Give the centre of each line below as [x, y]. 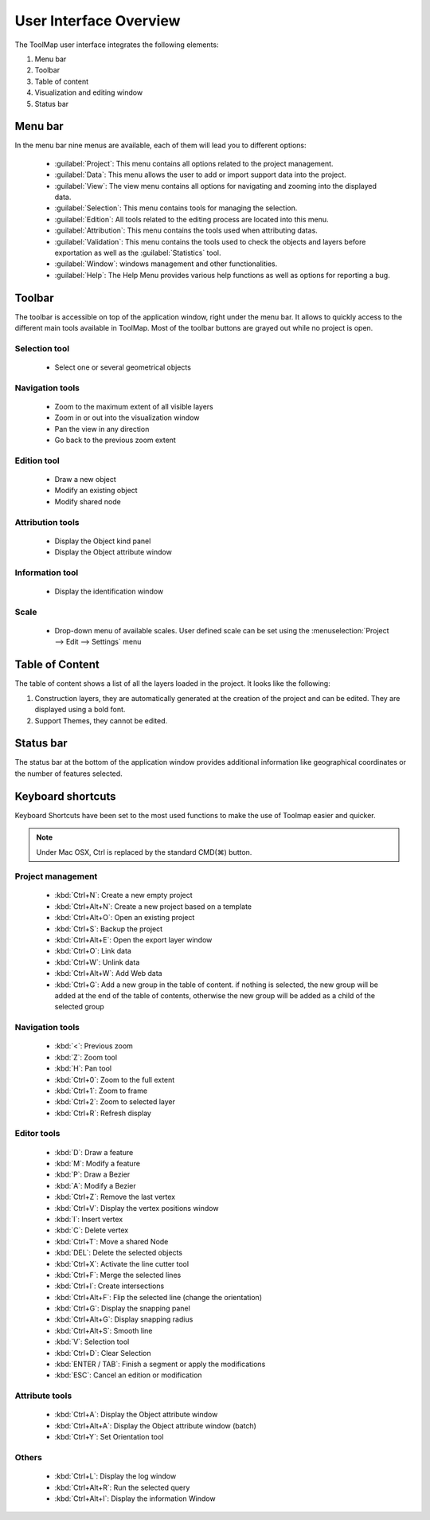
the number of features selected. [68, 774]
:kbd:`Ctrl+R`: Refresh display [103, 1113]
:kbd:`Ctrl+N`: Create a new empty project [123, 895]
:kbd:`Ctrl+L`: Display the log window [115, 1476]
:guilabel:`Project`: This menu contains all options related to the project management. [194, 163]
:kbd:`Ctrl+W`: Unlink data [97, 962]
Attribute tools [43, 1396]
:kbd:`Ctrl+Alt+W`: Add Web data [108, 974]
